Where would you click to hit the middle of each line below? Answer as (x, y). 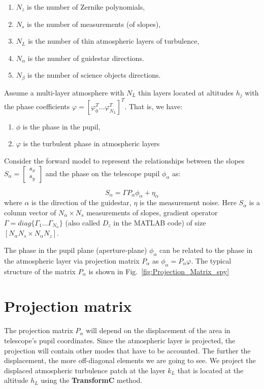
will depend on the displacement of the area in (158, 330)
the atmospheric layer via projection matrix (72, 260)
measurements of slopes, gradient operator (152, 212)
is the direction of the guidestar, (81, 202)
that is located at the (210, 370)
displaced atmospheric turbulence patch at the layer (85, 370)
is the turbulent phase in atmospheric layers (91, 143)
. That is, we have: (154, 106)
